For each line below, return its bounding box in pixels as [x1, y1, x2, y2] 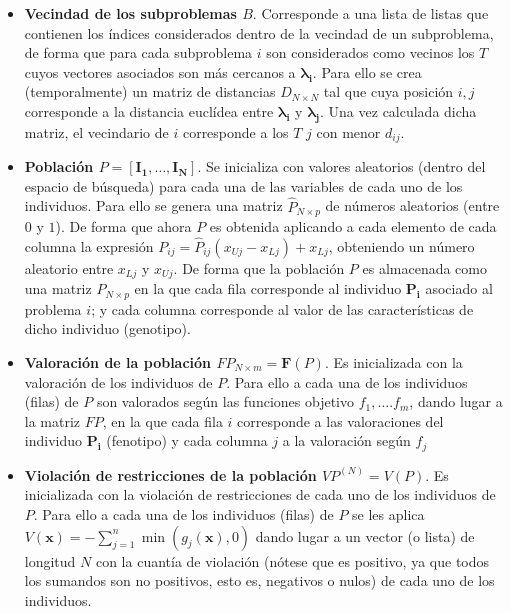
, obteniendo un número [328, 235, 475, 256]
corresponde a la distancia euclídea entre [24, 100, 274, 121]
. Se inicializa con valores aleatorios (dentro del [197, 156, 486, 177]
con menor [316, 121, 381, 142]
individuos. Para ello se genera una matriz [24, 195, 283, 216]
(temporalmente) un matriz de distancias [24, 81, 276, 102]
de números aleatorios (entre [325, 195, 500, 216]
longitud [24, 550, 76, 571]
